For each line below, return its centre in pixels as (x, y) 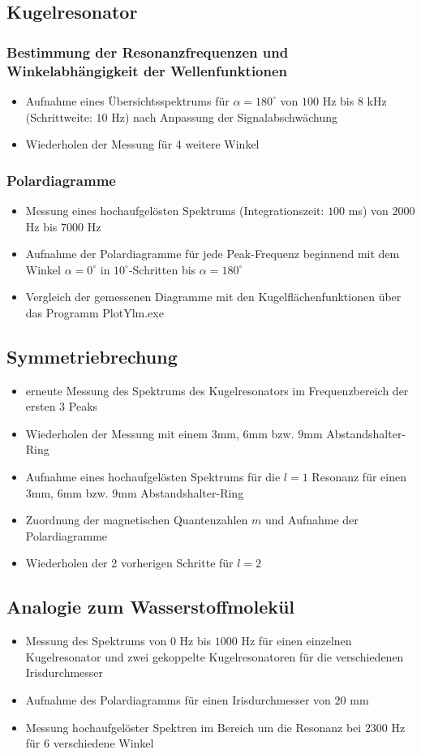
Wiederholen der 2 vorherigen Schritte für (129, 563)
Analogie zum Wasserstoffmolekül (151, 607)
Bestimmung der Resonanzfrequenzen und (148, 52)
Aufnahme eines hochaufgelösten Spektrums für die (153, 477)
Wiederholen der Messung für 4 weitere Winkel (142, 144)
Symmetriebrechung (92, 356)
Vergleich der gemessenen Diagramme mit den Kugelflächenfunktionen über (213, 297)
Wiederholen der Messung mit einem (117, 433)
